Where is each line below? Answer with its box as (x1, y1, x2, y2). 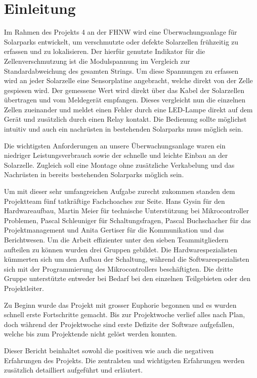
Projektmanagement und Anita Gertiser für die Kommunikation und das (4, 225, 224, 235)
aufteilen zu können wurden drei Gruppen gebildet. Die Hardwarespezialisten (4, 244, 238, 254)
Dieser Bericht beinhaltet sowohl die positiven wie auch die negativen (4, 345, 214, 355)
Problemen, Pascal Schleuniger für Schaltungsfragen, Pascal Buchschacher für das (4, 215, 251, 225)
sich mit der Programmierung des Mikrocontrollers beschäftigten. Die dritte (4, 263, 233, 274)
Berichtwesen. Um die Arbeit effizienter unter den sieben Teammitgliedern (4, 235, 228, 244)
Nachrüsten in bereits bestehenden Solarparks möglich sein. (4, 169, 184, 180)
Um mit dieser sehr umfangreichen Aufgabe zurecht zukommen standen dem (4, 186, 235, 196)
